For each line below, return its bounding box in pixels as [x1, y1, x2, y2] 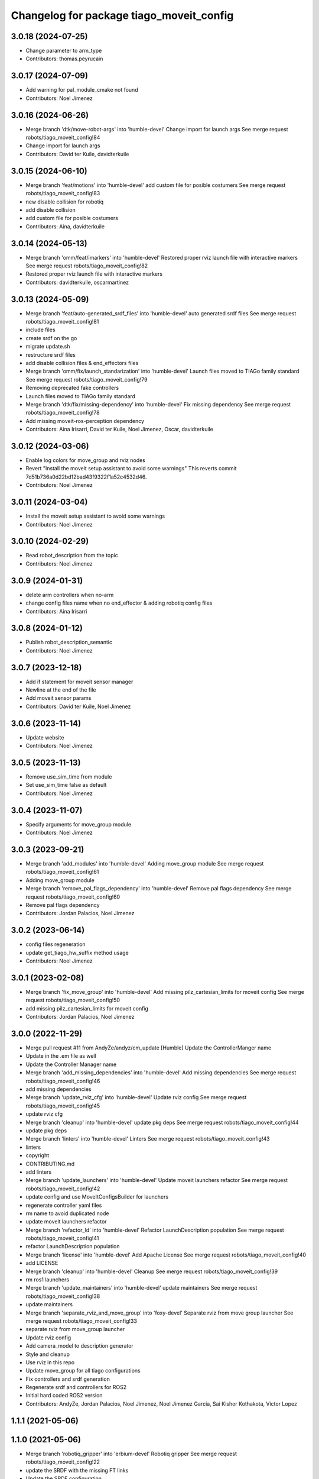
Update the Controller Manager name [25, 1061, 117, 1068]
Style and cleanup [25, 1351, 70, 1358]
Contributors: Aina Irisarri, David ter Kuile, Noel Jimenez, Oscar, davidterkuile [25, 426, 214, 433]
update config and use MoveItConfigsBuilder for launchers [25, 1193, 168, 1200]
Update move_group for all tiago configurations [25, 1367, 141, 1374]
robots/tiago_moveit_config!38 [25, 1293, 100, 1300]
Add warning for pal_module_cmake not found [25, 86, 138, 93]
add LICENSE [25, 1260, 58, 1267]
